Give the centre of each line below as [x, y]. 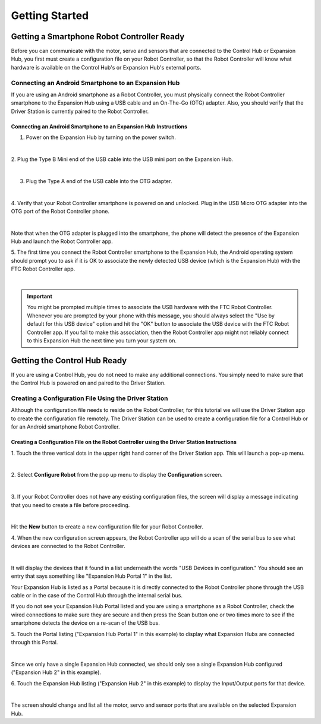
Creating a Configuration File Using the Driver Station [89, 398]
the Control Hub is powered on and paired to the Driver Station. [88, 383]
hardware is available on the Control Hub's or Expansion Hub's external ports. [106, 67]
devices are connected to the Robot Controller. [68, 546]
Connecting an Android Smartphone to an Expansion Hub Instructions [99, 126]
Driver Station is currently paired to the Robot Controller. [80, 111]
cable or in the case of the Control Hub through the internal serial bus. [97, 596]
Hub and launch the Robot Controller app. [62, 241]
